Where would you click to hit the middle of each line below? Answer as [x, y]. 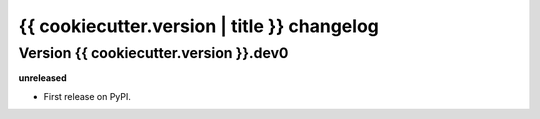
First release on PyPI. [87, 96]
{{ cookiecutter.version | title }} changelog [198, 26]
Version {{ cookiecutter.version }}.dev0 [153, 53]
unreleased [42, 78]
